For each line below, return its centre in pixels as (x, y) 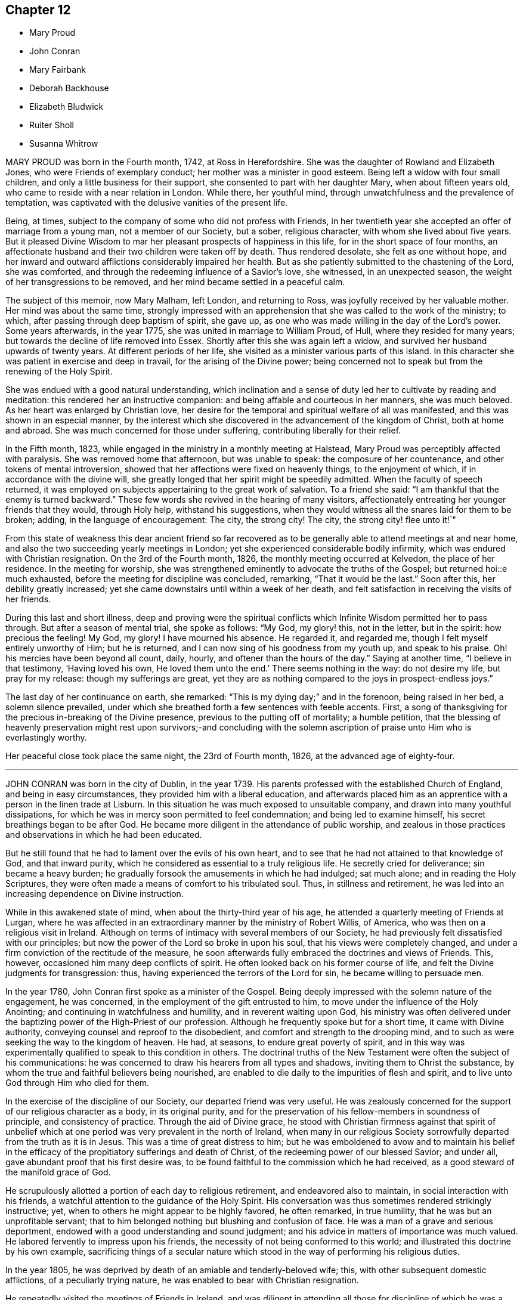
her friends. (28, 599)
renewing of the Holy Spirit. (59, 372)
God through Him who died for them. (78, 1083)
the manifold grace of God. (58, 1172)
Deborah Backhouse (69, 88)
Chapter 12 (38, 10)
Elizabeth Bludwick (66, 107)
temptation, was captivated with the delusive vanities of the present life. (147, 203)
